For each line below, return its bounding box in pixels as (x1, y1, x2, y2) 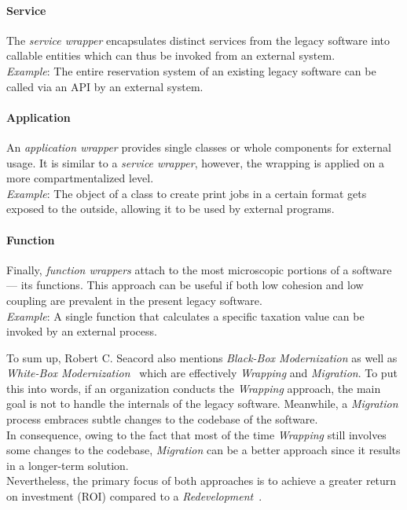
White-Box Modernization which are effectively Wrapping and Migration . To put (6, 365, 398, 381)
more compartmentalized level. (6, 170, 154, 186)
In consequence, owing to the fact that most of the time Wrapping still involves (6, 426, 387, 442)
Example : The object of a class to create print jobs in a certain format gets (6, 185, 367, 201)
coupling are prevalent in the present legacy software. (6, 292, 262, 308)
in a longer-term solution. (6, 457, 129, 473)
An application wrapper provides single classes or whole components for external (6, 138, 391, 155)
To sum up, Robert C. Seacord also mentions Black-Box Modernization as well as (6, 349, 398, 365)
